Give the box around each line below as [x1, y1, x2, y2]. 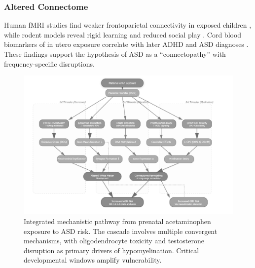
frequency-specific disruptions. [4, 58, 95, 69]
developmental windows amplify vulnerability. [24, 255, 162, 265]
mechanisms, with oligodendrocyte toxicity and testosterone [24, 235, 204, 246]
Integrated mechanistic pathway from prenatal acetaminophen [24, 216, 211, 226]
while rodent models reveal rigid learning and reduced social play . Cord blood [4, 29, 242, 39]
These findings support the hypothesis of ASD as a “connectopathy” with [4, 49, 226, 59]
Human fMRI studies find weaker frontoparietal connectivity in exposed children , [4, 20, 252, 30]
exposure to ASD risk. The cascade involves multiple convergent [24, 226, 218, 236]
